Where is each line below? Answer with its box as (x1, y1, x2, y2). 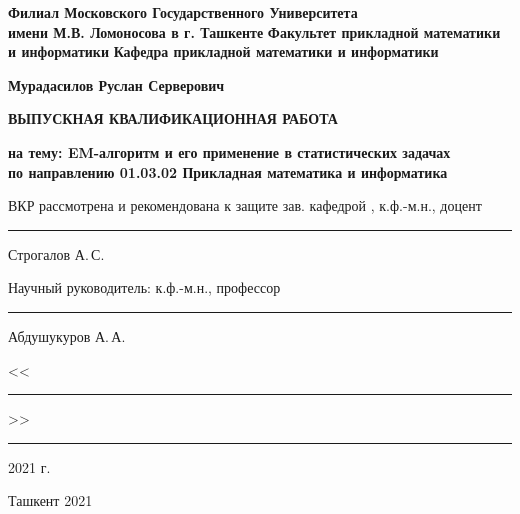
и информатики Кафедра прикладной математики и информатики (8, 41, 439, 62)
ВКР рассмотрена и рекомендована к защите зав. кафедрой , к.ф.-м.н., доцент (8, 195, 482, 216)
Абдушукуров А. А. (8, 325, 126, 346)
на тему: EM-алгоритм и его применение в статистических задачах (8, 141, 451, 162)
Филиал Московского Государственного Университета (8, 2, 358, 22)
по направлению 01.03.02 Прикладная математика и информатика (8, 161, 448, 182)
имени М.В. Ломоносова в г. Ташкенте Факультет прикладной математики (8, 21, 501, 42)
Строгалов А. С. (8, 243, 105, 264)
